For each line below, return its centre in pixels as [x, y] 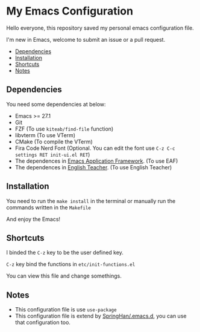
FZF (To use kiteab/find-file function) [64, 129]
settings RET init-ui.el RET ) [52, 154]
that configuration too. [43, 322]
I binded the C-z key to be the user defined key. [65, 253]
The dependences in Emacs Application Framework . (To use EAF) [96, 161]
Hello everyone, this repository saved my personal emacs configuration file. [100, 28]
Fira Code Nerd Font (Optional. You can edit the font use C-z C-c [95, 148]
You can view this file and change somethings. [64, 276]
